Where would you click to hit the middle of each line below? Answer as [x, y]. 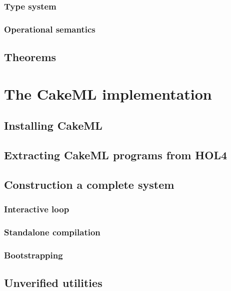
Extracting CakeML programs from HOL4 [116, 155]
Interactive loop [37, 209]
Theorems [30, 57]
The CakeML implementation [108, 93]
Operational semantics [50, 29]
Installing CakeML [53, 125]
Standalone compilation [52, 232]
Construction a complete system [89, 184]
